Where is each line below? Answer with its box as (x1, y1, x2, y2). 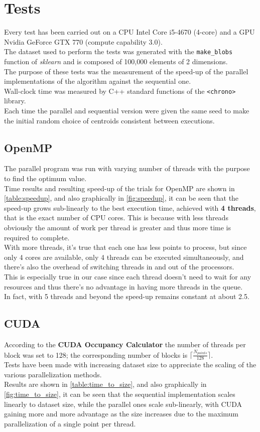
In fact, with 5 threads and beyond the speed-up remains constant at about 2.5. (4, 291, 249, 302)
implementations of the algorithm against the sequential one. (4, 76, 191, 86)
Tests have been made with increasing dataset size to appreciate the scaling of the (4, 359, 256, 370)
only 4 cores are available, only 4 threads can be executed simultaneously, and (4, 251, 244, 262)
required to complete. (4, 232, 70, 242)
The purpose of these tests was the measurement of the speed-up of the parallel (4, 66, 248, 76)
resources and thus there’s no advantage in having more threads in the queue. (4, 281, 243, 292)
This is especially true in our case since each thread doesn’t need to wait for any (4, 271, 251, 281)
